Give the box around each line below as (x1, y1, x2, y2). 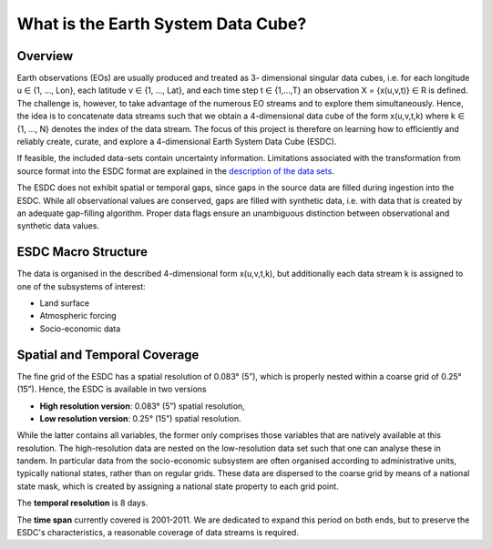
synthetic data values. (16, 220, 100, 231)
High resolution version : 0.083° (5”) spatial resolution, (39, 401, 245, 412)
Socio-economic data (39, 323, 121, 334)
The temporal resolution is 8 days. (16, 497, 149, 509)
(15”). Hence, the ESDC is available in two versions (16, 383, 207, 395)
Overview (16, 48, 74, 64)
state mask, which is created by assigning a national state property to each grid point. (16, 481, 339, 492)
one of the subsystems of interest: (16, 280, 146, 291)
